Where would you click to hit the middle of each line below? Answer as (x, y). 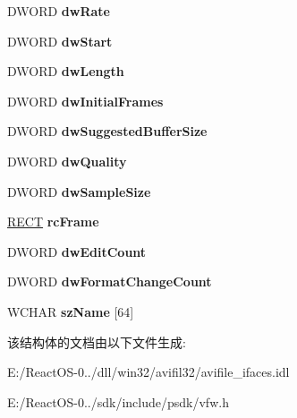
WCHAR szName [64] (71, 311)
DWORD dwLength (66, 71)
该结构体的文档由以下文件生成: (97, 341)
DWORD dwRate (59, 11)
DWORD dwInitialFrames (85, 101)
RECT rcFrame (53, 222)
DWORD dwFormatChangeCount (110, 282)
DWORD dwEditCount (77, 251)
